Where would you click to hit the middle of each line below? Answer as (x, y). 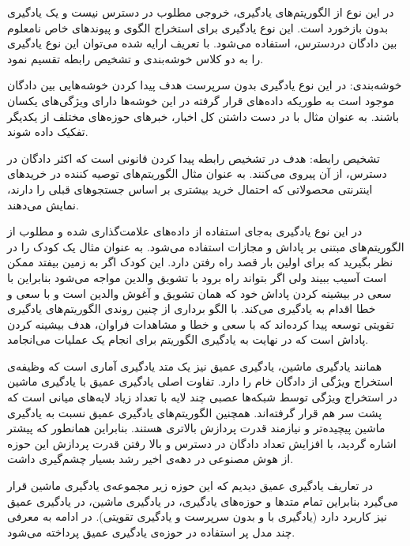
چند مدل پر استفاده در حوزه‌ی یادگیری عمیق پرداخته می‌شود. (151, 531)
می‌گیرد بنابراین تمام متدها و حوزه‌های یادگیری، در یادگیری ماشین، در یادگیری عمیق (203, 501)
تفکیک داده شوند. (48, 132)
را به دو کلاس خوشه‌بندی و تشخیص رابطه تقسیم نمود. (135, 58)
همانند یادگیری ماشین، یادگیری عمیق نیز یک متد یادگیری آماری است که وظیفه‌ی (195, 365)
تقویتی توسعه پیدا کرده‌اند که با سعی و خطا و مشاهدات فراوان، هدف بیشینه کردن (201, 324)
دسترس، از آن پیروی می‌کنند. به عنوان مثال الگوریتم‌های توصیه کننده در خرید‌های (197, 173)
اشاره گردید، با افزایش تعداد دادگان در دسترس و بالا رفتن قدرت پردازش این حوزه (202, 443)
